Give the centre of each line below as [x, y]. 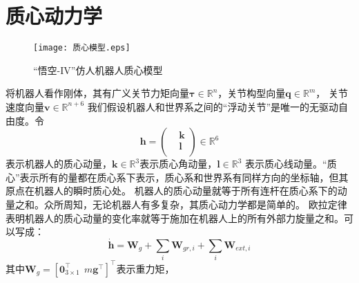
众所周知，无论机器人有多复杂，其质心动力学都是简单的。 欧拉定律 [195, 204]
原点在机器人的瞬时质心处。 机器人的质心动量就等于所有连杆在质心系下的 [172, 191]
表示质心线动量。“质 [291, 164]
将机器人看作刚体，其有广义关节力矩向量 [97, 93]
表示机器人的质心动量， [59, 164]
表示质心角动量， [178, 164]
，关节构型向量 [252, 93]
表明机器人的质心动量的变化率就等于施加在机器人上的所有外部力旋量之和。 [175, 218]
